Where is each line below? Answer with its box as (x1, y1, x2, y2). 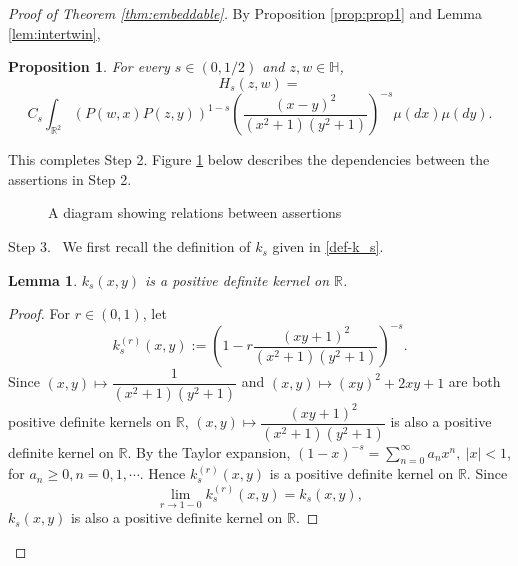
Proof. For (8, 303, 71, 324)
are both (448, 371, 501, 392)
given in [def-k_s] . (272, 236, 384, 257)
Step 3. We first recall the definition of (8, 236, 251, 257)
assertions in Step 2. (8, 168, 132, 189)
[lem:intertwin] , (8, 22, 101, 43)
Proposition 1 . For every (8, 56, 170, 77)
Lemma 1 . (8, 269, 78, 290)
